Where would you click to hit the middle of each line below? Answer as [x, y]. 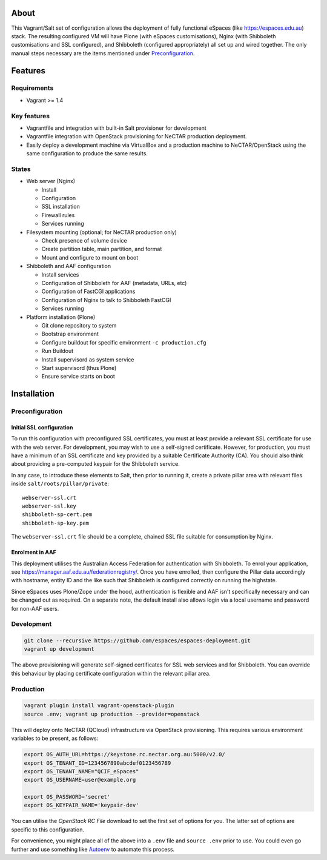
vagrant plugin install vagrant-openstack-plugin [99, 706]
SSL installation [61, 207]
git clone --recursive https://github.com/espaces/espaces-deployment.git [137, 641]
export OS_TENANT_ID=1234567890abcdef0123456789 [97, 763]
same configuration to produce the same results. [87, 153]
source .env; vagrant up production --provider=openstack [112, 714]
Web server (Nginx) [51, 181]
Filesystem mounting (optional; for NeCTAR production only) [101, 232]
